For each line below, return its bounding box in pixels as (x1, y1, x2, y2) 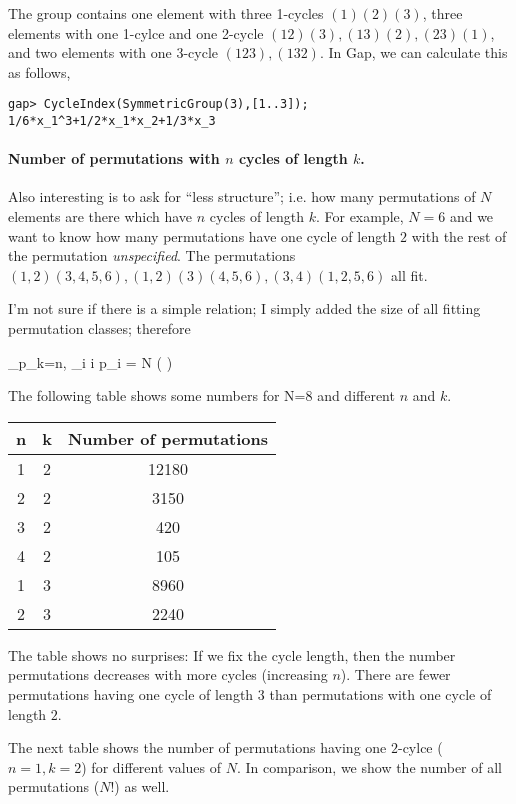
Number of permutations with (8, 148, 220, 169)
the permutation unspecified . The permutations (8, 245, 296, 266)
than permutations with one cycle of (269, 684, 492, 705)
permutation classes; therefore (8, 318, 191, 339)
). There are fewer (340, 664, 451, 685)
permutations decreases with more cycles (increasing (8, 664, 328, 685)
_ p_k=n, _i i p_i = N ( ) (8, 351, 173, 372)
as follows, (8, 61, 71, 82)
